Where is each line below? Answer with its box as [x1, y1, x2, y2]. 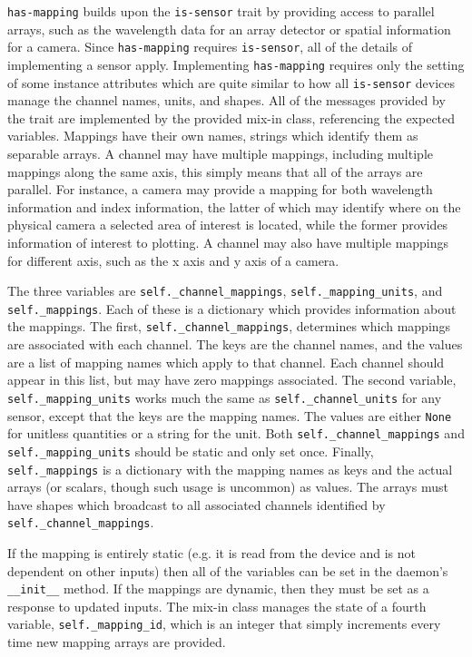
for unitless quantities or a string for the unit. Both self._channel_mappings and [7, 424, 465, 443]
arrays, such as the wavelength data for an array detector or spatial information [7, 19, 451, 38]
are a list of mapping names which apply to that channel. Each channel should [7, 352, 445, 371]
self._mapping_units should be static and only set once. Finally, [7, 441, 374, 460]
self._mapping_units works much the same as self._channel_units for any [7, 387, 442, 407]
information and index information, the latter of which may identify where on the [7, 197, 461, 216]
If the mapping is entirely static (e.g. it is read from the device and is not [7, 544, 416, 563]
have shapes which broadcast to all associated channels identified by [7, 495, 386, 514]
